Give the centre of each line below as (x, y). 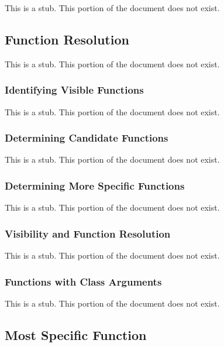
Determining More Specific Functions (95, 185)
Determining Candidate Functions (87, 138)
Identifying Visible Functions (74, 90)
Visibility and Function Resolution (88, 233)
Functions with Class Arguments (83, 281)
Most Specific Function (76, 334)
